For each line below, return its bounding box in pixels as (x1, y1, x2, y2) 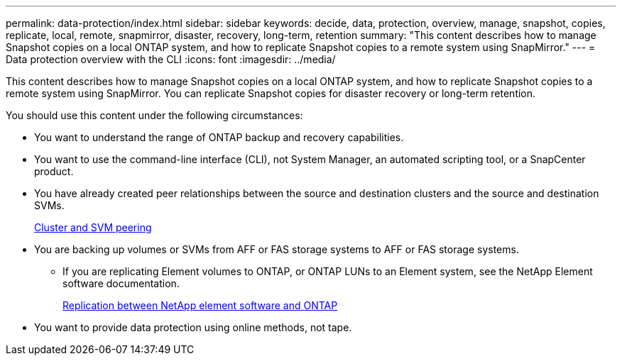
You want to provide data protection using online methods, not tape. (34, 321, 352, 333)
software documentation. (62, 277, 180, 289)
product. (34, 165, 74, 177)
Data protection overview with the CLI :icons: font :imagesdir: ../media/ (6, 53, 336, 65)
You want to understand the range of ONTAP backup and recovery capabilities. (34, 131, 404, 143)
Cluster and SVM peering (34, 221, 152, 233)
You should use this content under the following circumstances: (6, 109, 303, 121)
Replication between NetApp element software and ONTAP (62, 299, 338, 311)
